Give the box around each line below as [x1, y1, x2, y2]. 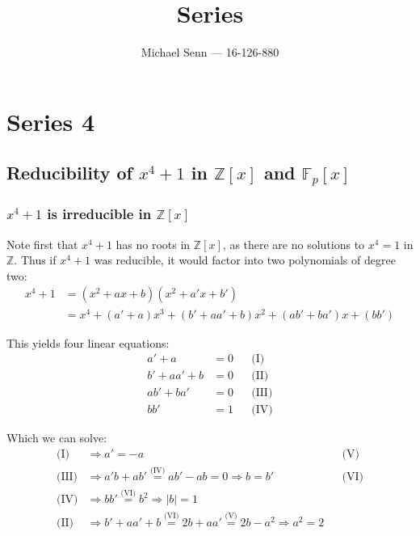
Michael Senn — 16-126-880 [141, 44, 279, 61]
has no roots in [115, 235, 191, 252]
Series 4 [6, 104, 95, 137]
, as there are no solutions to [222, 235, 365, 252]
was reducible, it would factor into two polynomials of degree [94, 251, 396, 268]
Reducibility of [6, 160, 132, 185]
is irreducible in [47, 204, 152, 224]
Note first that [6, 235, 78, 252]
